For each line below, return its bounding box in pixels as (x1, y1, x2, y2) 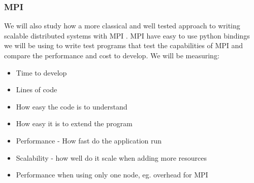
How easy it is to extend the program (16, 118, 133, 129)
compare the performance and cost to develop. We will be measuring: (4, 50, 219, 60)
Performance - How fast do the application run (16, 135, 162, 145)
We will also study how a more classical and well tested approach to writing (4, 20, 240, 31)
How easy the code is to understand (16, 101, 128, 112)
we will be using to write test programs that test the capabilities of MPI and (4, 40, 243, 51)
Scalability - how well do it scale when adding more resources (16, 152, 207, 163)
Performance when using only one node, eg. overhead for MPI (16, 169, 208, 180)
